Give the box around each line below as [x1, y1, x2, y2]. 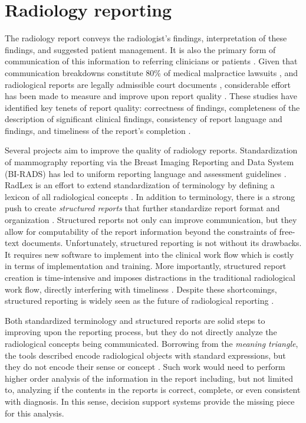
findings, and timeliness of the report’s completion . [5, 124, 191, 136]
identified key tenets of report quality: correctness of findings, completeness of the [5, 101, 300, 113]
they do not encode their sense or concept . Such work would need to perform [5, 360, 285, 373]
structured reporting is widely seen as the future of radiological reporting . [5, 294, 274, 307]
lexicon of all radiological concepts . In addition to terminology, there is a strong [5, 190, 295, 202]
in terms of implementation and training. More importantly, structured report [5, 260, 287, 272]
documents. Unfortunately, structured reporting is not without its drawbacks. [22, 237, 302, 249]
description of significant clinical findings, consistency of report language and [5, 113, 282, 125]
